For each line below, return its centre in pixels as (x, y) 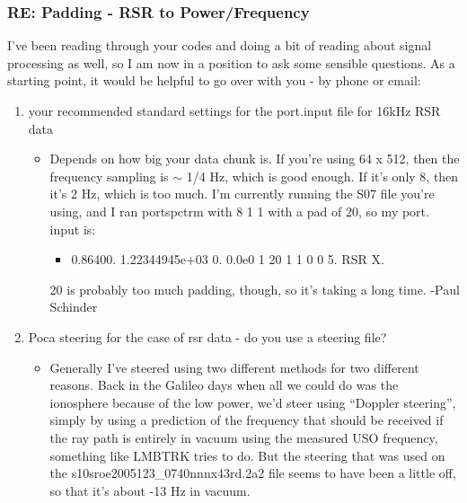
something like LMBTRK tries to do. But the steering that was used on (247, 455)
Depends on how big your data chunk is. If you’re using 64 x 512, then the (255, 159)
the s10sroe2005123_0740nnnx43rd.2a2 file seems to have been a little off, (253, 473)
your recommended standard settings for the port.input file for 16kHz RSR (234, 110)
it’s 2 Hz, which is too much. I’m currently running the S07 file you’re (242, 194)
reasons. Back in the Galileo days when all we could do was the (224, 385)
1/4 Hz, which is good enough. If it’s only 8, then (322, 176)
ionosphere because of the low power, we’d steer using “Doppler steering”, (253, 402)
